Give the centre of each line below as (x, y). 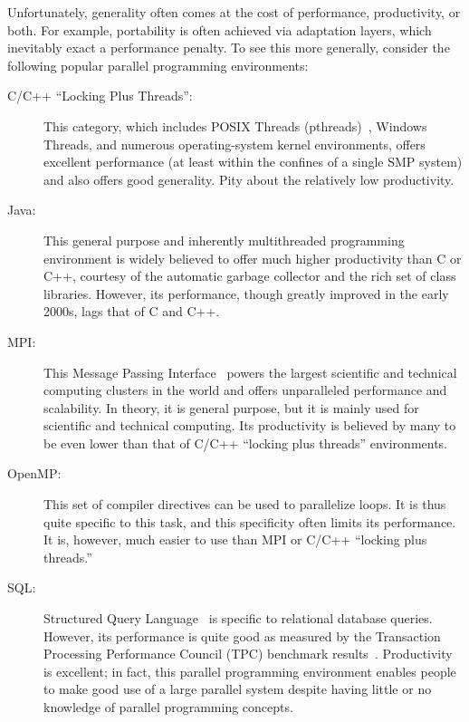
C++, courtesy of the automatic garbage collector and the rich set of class (250, 276)
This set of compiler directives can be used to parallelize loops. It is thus (245, 504)
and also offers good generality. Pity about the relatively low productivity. (249, 179)
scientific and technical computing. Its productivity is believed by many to (250, 425)
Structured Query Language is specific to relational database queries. (238, 618)
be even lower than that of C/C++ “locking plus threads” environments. (246, 443)
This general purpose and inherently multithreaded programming (224, 240)
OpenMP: (34, 473)
